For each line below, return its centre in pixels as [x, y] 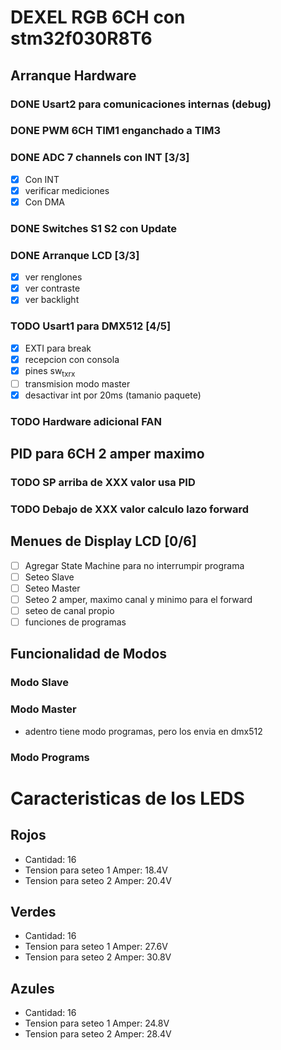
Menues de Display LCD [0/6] [103, 541]
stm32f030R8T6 [81, 38]
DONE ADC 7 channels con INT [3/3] [100, 158]
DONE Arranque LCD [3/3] [75, 255]
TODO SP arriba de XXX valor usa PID [103, 482]
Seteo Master [52, 588]
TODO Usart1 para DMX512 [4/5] [91, 326]
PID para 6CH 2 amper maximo [107, 453]
